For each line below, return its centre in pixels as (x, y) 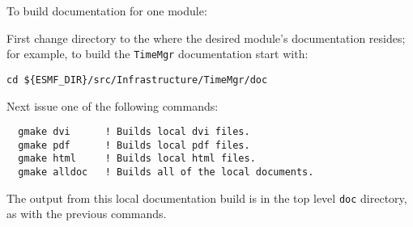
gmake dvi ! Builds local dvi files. (134, 132)
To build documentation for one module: (107, 11)
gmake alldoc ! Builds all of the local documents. (166, 172)
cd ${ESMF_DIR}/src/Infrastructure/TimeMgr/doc (137, 80)
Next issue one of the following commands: (113, 105)
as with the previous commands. (87, 214)
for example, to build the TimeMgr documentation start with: (158, 54)
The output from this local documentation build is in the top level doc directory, (207, 198)
